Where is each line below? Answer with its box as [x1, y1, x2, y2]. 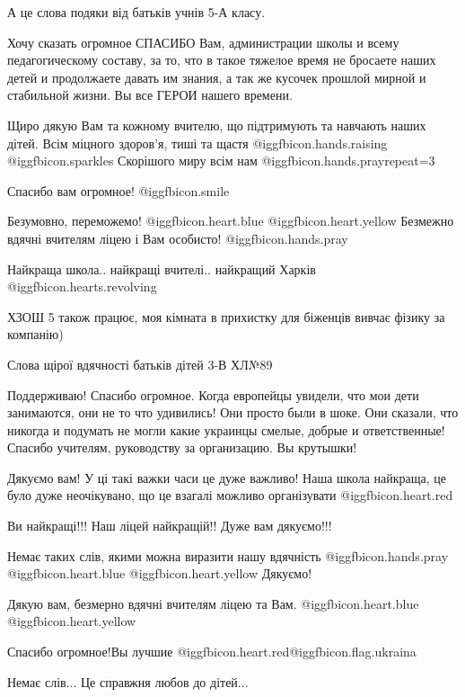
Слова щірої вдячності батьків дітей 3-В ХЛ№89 [7, 354, 273, 373]
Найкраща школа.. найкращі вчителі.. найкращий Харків [7, 259, 316, 278]
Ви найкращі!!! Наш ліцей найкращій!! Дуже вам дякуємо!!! [7, 516, 332, 535]
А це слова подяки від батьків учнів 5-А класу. [7, 3, 266, 21]
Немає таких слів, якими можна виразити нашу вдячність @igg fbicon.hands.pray [7, 546, 449, 565]
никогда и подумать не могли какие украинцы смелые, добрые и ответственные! [7, 420, 445, 439]
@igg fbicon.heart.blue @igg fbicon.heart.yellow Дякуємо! [7, 564, 312, 583]
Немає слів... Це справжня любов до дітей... [7, 672, 249, 691]
